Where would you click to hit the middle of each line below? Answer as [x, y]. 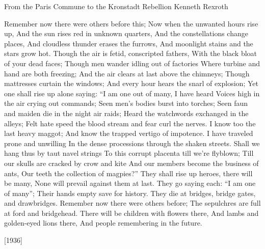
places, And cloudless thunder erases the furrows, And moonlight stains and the [129, 43]
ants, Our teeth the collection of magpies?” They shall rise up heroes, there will [128, 173]
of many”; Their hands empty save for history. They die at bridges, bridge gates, [130, 193]
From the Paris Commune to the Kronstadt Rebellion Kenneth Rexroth [116, 6]
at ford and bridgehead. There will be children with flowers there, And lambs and [131, 213]
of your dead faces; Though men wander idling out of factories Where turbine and [132, 63]
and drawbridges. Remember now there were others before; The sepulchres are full [132, 203]
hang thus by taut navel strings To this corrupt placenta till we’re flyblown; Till [129, 153]
